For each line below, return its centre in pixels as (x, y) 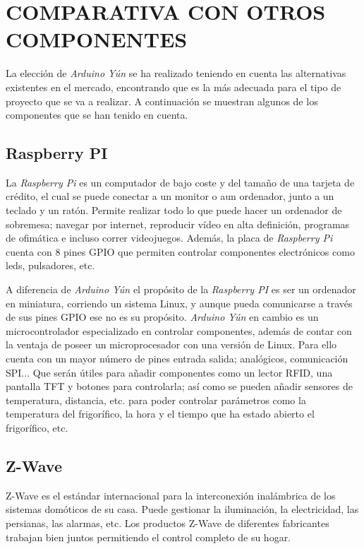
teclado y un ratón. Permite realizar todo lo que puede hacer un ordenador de (174, 210)
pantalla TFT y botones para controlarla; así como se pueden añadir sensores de (179, 386)
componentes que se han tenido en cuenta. (97, 115)
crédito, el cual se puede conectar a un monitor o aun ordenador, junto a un (170, 196)
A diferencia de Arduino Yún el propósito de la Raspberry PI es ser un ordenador (181, 289)
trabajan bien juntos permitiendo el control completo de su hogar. (148, 537)
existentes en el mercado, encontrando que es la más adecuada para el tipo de (174, 87)
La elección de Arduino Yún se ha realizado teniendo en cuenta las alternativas (176, 73)
